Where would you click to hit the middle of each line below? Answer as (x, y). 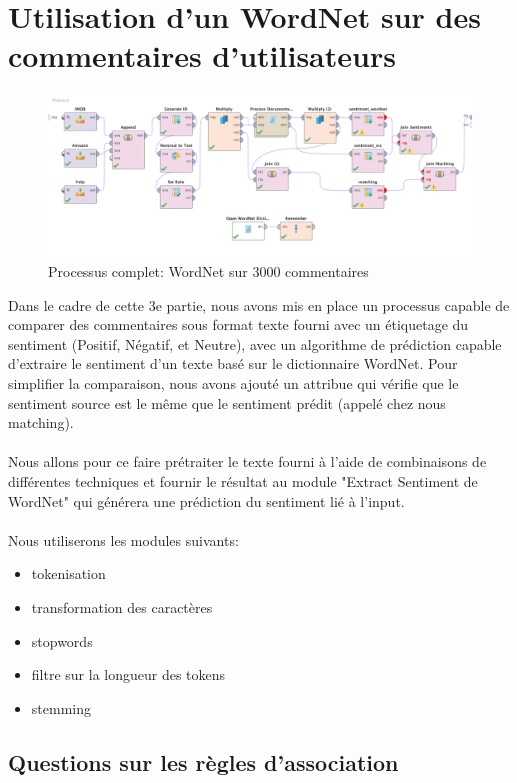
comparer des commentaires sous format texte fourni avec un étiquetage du (238, 324)
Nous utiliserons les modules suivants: (123, 539)
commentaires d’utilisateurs (202, 55)
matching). (41, 422)
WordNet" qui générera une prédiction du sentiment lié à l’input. (206, 500)
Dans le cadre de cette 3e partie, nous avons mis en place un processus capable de (259, 304)
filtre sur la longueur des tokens (128, 674)
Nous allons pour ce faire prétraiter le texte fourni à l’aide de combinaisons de (247, 461)
